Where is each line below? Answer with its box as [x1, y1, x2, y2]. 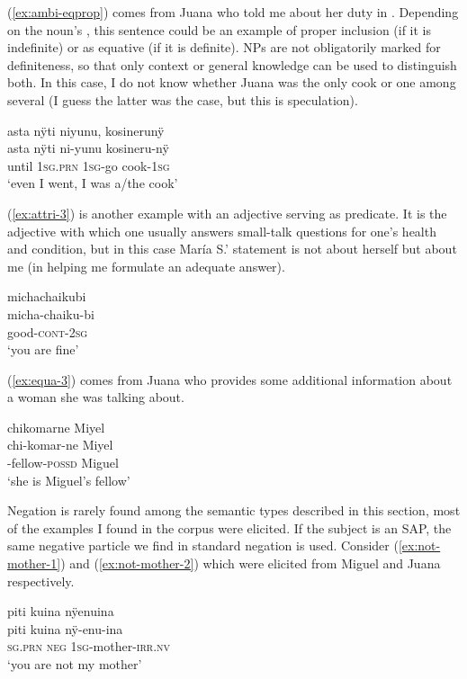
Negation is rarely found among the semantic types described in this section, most [7, 501, 461, 520]
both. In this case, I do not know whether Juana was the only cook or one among [7, 73, 456, 92]
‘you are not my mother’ [7, 655, 142, 673]
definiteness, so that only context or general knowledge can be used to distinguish [7, 55, 457, 74]
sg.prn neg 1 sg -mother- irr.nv [7, 637, 171, 656]
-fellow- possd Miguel [7, 453, 119, 472]
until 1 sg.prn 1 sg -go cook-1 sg [7, 156, 170, 174]
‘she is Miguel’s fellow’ [7, 470, 130, 489]
